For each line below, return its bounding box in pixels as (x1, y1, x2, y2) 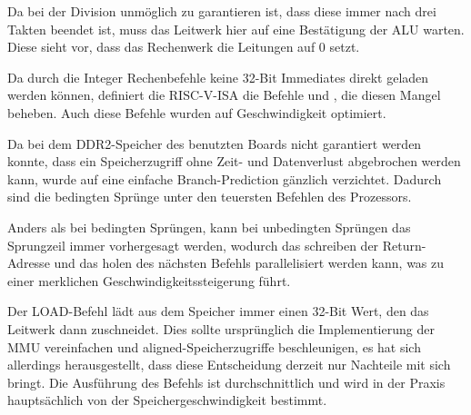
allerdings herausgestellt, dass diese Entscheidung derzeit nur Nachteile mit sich (7, 355, 451, 374)
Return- (382, 235, 426, 254)
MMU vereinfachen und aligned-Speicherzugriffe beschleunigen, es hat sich (7, 337, 421, 356)
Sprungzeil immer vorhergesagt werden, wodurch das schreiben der (7, 235, 379, 254)
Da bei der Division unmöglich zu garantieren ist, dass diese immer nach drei (7, 2, 436, 20)
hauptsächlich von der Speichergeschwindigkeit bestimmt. (7, 390, 327, 410)
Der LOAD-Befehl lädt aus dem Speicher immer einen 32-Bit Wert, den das (7, 301, 429, 321)
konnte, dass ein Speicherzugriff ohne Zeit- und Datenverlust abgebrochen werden (7, 152, 461, 171)
